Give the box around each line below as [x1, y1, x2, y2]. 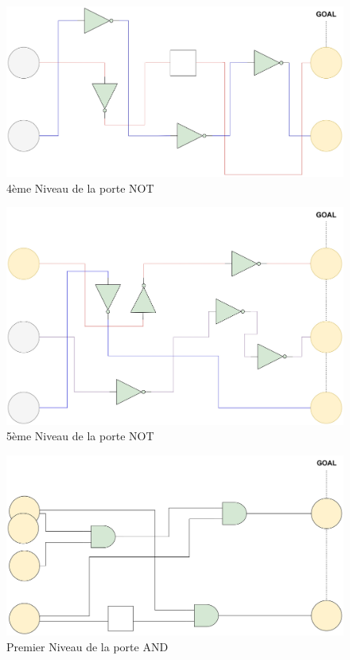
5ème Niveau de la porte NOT [6, 428, 154, 444]
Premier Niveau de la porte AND [6, 638, 169, 654]
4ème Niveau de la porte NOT [6, 179, 154, 196]
